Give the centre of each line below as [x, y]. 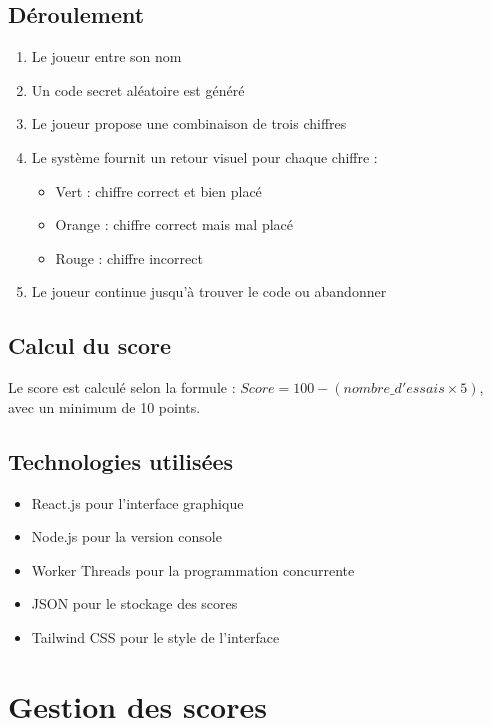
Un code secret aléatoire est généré [138, 89]
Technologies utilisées [121, 460]
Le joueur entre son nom [106, 56]
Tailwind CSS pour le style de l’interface [155, 636]
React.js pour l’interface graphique [137, 502]
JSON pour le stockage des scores [134, 603]
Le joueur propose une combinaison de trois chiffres [189, 123]
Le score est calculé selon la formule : [122, 387]
